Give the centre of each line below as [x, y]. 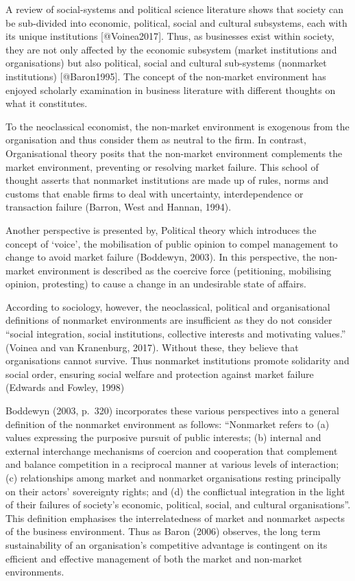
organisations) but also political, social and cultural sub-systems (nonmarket [166, 63]
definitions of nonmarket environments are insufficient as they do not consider [169, 320]
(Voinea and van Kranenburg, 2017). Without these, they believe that [152, 347]
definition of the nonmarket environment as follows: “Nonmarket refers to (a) [168, 424]
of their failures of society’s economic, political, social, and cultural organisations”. [178, 505]
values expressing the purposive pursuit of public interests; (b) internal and [163, 437]
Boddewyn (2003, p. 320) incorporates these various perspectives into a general [172, 411]
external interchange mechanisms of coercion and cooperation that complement [172, 450]
